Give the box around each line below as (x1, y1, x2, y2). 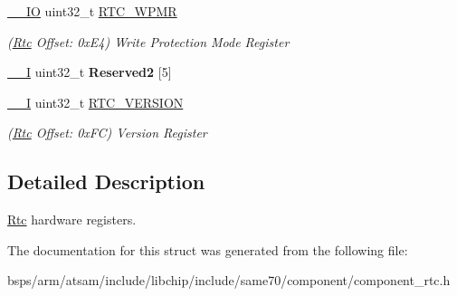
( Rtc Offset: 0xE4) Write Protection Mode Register (7, 32, 290, 51)
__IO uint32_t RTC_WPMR (7, 2, 177, 20)
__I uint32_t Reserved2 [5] (7, 62, 172, 81)
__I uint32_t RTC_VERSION (7, 92, 184, 111)
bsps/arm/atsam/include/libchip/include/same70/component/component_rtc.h (7, 271, 451, 290)
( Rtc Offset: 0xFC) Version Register (7, 123, 207, 142)
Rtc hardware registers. (7, 210, 137, 229)
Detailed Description (7, 167, 205, 196)
